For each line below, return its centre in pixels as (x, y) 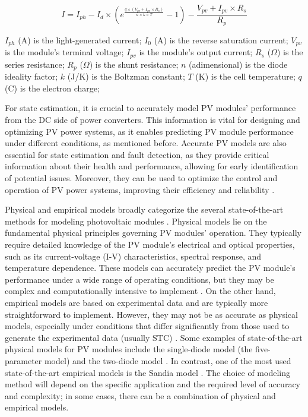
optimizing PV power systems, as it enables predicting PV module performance (149, 131)
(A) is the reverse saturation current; (221, 40)
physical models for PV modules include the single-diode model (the (129, 349)
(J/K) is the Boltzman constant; (126, 76)
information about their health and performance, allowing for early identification (152, 166)
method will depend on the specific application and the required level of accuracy (153, 384)
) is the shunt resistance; (134, 64)
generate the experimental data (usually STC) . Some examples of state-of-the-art (154, 337)
